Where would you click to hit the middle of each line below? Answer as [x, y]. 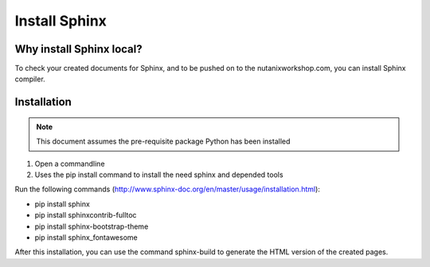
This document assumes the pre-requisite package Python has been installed [163, 141]
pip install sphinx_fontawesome [86, 237]
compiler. [30, 79]
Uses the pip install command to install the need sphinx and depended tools [159, 175]
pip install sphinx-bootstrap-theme [92, 226]
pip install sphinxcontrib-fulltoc [86, 215]
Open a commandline [70, 163]
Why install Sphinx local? [78, 49]
